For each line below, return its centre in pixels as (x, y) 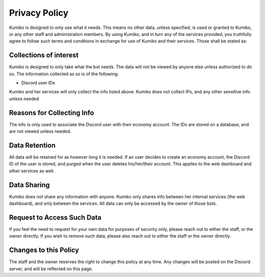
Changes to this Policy (44, 250)
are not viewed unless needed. (40, 131)
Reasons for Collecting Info (52, 113)
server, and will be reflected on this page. (51, 269)
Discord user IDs (38, 83)
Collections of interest (44, 55)
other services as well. (32, 171)
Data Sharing (29, 185)
